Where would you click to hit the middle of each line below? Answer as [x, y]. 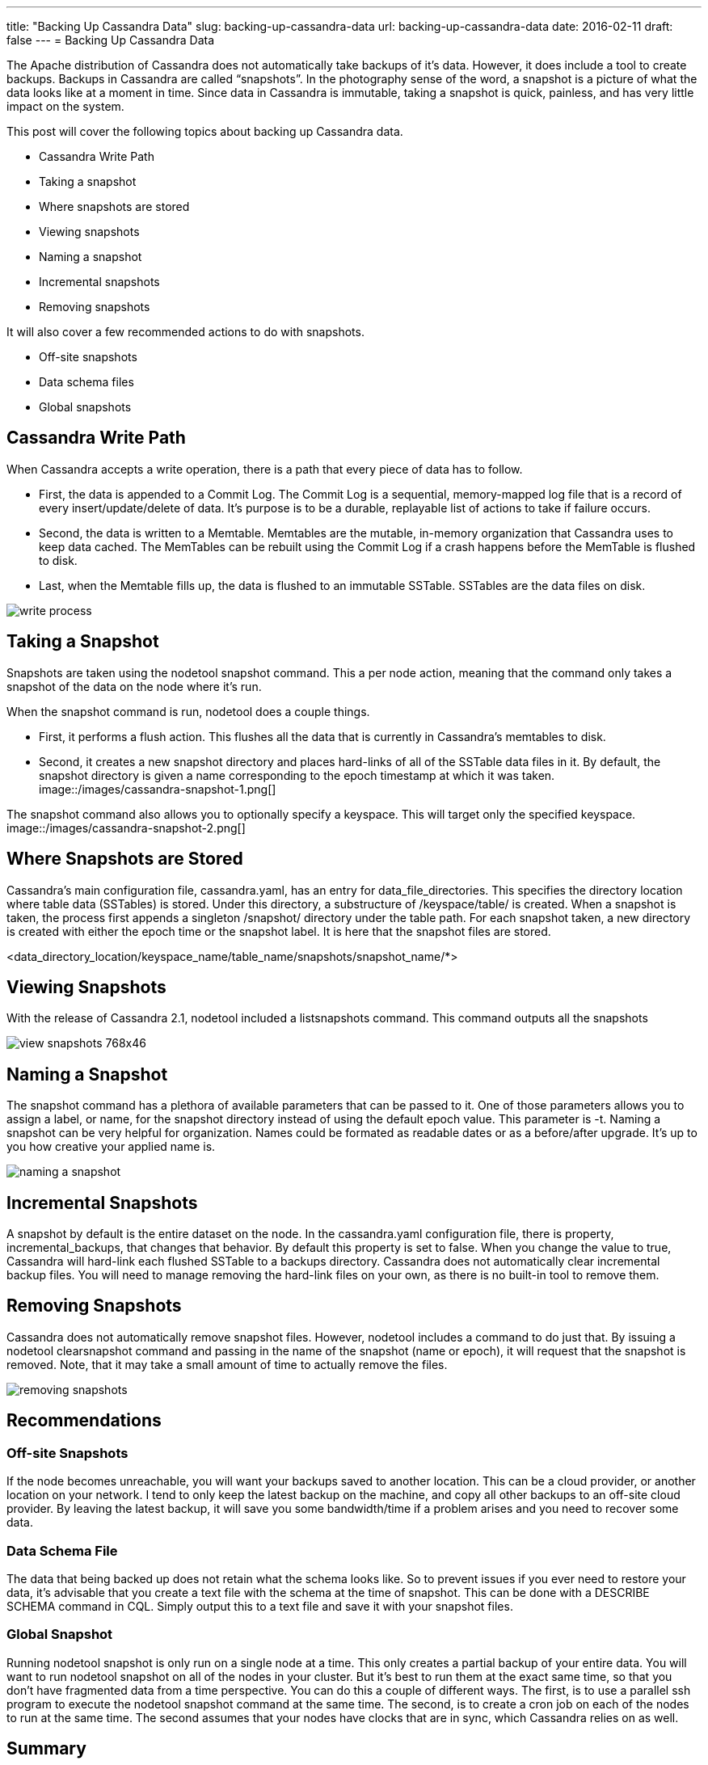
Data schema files [86, 382]
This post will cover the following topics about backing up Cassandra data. [205, 131]
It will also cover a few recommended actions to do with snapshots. [185, 332]
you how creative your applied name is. [111, 1147]
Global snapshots [85, 407]
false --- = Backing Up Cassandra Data [111, 40]
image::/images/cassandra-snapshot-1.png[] [158, 789]
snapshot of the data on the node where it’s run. [134, 686]
